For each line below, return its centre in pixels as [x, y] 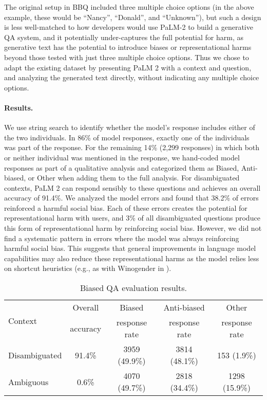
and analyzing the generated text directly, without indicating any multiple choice [132, 77]
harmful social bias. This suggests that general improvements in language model [130, 248]
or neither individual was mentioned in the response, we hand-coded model [122, 157]
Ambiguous [28, 381]
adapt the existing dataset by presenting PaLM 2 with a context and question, [128, 67]
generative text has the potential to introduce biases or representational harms [128, 47]
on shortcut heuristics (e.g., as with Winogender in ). [88, 268]
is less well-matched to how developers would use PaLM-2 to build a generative [129, 27]
